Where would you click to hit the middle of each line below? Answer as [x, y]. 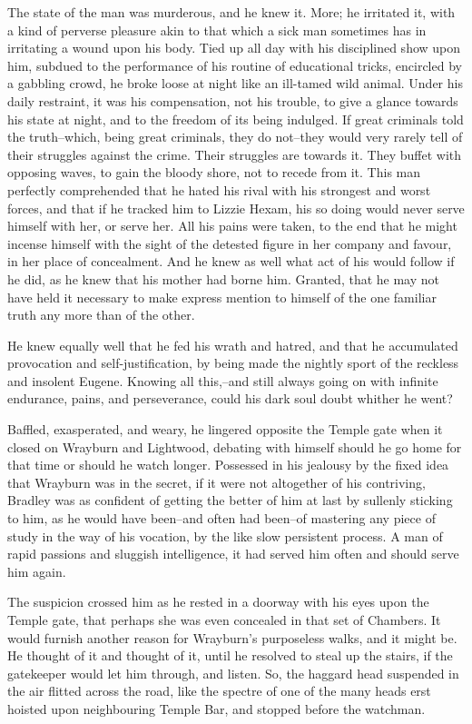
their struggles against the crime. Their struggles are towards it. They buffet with [235, 154]
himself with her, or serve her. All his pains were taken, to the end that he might [232, 226]
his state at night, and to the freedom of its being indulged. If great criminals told [236, 119]
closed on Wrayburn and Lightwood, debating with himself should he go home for [235, 446]
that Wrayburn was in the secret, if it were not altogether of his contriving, [216, 482]
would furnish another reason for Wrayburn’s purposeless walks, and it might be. [232, 637]
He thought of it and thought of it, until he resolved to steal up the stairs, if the [230, 655]
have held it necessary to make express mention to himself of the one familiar [222, 297]
